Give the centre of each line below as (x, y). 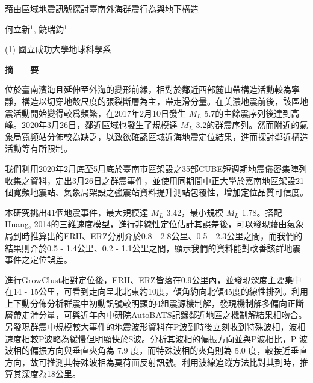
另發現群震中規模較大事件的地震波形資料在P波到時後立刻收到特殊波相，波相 (155, 327)
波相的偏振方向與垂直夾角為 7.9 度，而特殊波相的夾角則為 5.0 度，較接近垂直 (156, 350)
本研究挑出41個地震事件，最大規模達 (76, 212)
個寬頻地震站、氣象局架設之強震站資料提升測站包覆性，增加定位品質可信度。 (156, 192)
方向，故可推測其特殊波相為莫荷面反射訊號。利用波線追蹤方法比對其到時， (152, 362)
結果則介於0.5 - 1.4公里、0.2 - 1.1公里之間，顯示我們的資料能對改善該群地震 (153, 247)
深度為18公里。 (51, 374)
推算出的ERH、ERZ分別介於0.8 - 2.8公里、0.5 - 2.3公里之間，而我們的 (166, 235)
